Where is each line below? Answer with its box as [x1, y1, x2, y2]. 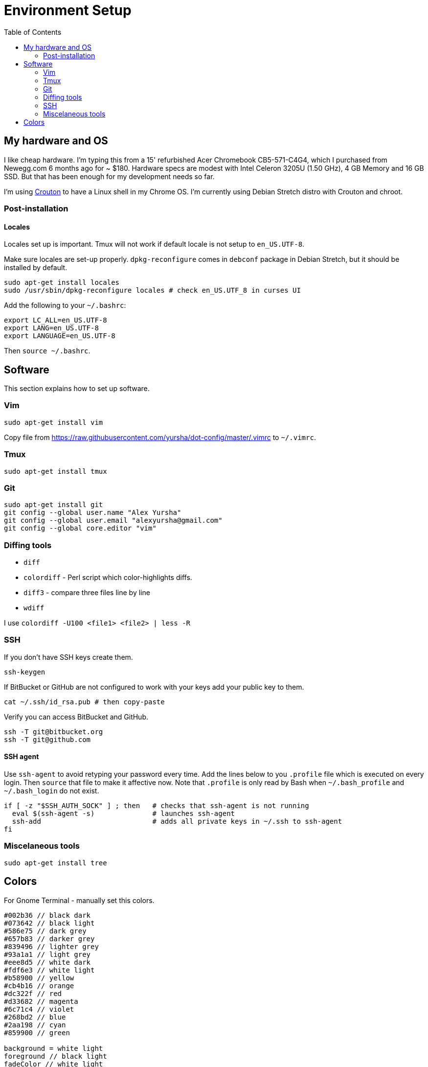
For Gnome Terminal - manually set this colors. [4, 896, 155, 905]
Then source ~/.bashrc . [4, 347, 90, 355]
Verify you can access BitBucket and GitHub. [4, 712, 149, 721]
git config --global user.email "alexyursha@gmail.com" [4, 516, 223, 525]
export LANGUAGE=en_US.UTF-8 [4, 332, 115, 340]
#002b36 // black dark [4, 911, 91, 919]
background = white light [4, 1044, 103, 1052]
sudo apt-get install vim [4, 418, 103, 426]
